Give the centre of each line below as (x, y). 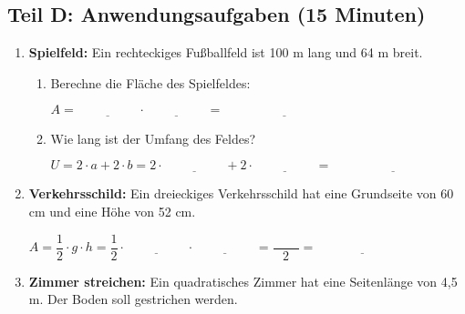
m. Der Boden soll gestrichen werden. (133, 299)
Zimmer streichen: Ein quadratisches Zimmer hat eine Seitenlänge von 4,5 (243, 281)
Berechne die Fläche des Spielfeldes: (150, 82)
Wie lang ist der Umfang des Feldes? (153, 138)
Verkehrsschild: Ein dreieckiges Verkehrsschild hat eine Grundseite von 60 (241, 193)
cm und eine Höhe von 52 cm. (112, 212)
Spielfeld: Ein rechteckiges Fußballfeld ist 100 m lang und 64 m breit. (226, 52)
